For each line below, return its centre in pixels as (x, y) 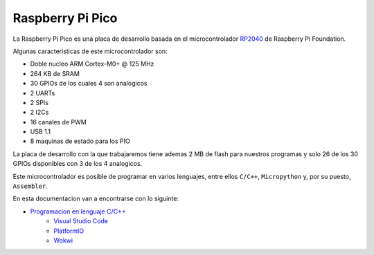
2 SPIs (39, 102)
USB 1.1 (41, 132)
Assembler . (30, 186)
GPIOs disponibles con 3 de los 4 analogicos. (78, 164)
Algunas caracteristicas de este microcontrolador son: (90, 51)
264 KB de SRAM (55, 73)
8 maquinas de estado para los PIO (80, 141)
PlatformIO (69, 231)
